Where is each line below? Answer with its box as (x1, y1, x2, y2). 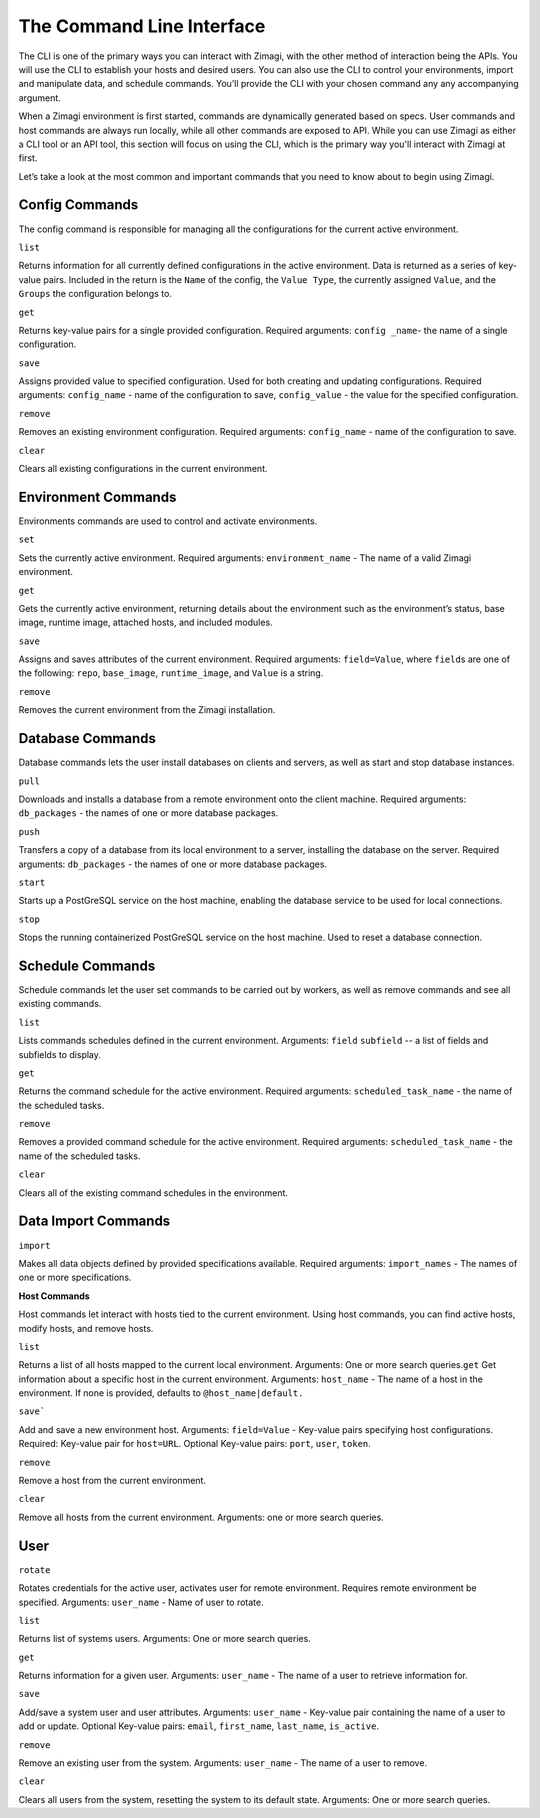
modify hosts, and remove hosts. (18, 1322, 154, 1334)
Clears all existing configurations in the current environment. (18, 463, 269, 475)
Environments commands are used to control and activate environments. (18, 515, 318, 527)
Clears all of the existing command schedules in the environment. (18, 1186, 289, 1199)
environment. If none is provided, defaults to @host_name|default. (18, 1387, 304, 1399)
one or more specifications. (18, 1271, 132, 1284)
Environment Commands (18, 488, 177, 505)
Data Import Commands (18, 1213, 171, 1230)
